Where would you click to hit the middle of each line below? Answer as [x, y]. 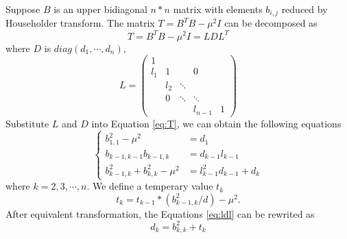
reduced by [304, 9]
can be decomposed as [271, 23]
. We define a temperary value [150, 186]
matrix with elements [218, 9]
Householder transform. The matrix [80, 23]
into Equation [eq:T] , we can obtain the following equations [216, 123]
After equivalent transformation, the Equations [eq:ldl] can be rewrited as [160, 213]
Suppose [23, 9]
